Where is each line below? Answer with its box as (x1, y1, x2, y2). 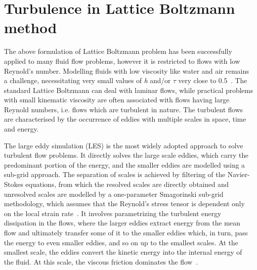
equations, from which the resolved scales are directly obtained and (25, 179, 229, 189)
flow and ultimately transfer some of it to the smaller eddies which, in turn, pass (4, 227, 248, 237)
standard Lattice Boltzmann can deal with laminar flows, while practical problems (4, 85, 253, 95)
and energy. (4, 124, 39, 134)
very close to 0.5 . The (178, 75, 247, 86)
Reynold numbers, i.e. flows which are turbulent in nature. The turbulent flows (4, 104, 243, 114)
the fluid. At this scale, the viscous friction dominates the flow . (4, 256, 198, 267)
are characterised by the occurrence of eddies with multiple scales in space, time (4, 114, 246, 124)
